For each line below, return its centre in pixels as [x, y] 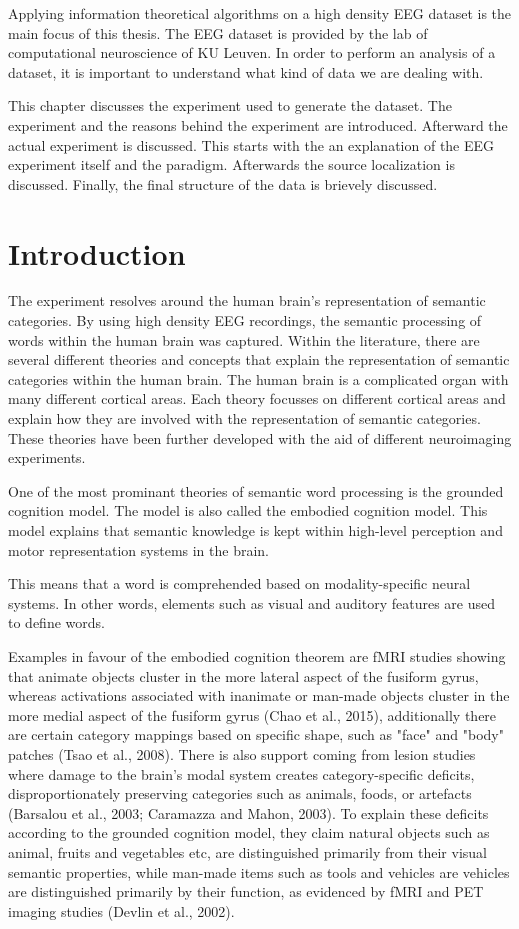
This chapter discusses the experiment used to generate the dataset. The [230, 105]
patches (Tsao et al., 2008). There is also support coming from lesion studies [242, 753]
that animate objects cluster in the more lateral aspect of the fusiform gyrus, [243, 675]
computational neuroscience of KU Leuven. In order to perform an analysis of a [252, 52]
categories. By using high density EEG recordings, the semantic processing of [245, 320]
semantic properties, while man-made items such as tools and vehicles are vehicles [259, 871]
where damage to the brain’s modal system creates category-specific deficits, [241, 773]
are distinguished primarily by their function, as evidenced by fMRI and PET [246, 891]
